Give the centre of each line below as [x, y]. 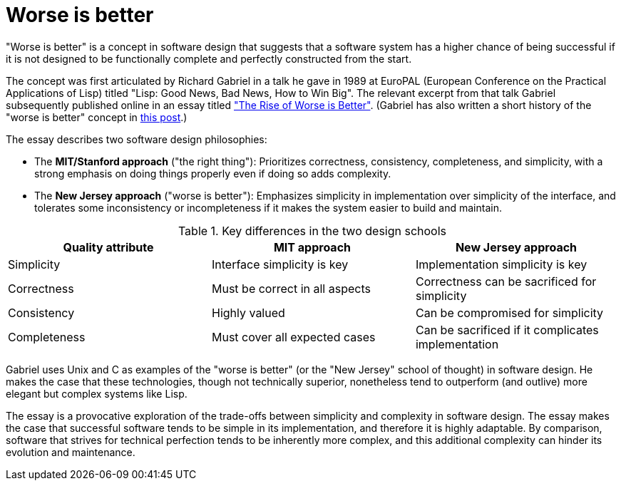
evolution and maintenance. [71, 452]
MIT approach [312, 247]
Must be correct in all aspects [291, 288]
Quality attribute [108, 247]
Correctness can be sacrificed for [506, 281]
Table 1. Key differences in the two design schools [312, 231]
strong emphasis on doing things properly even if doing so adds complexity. [213, 173]
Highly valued [248, 312]
